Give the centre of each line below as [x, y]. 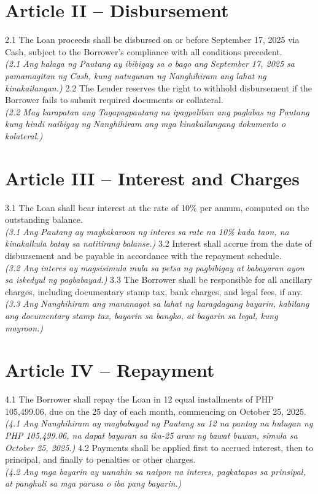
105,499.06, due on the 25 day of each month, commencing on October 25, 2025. [156, 411]
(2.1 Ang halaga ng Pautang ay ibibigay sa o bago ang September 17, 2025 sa [150, 64]
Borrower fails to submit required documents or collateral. [114, 100]
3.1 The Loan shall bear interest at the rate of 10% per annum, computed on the [157, 207]
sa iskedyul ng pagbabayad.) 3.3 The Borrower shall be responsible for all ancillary [159, 280]
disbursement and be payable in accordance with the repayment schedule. [143, 255]
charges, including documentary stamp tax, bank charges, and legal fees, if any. [154, 291]
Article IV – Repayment [110, 370]
